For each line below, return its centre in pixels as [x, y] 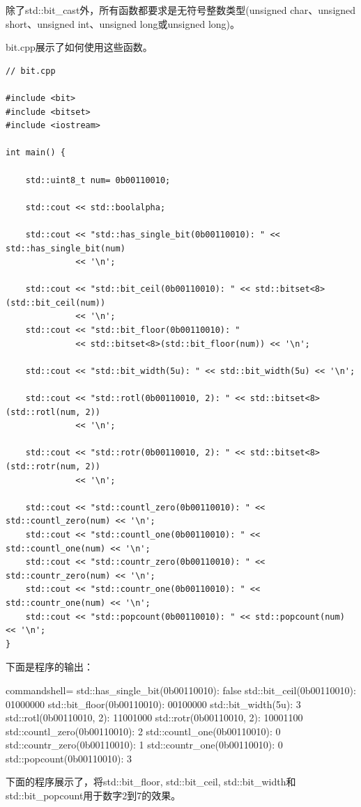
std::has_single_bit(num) [66, 248]
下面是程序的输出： [49, 667]
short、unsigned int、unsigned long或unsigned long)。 [123, 23]
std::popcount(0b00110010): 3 [69, 758]
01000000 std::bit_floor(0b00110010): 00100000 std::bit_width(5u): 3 [153, 704]
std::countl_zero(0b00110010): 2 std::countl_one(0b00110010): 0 [143, 731]
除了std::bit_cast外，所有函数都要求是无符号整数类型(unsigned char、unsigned [181, 10]
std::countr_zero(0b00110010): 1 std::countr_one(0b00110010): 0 [144, 745]
